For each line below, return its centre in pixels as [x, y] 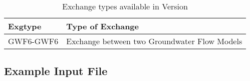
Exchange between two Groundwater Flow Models [154, 41]
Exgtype [25, 26]
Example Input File [56, 71]
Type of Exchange [102, 26]
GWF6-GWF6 [33, 41]
